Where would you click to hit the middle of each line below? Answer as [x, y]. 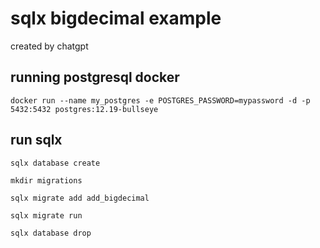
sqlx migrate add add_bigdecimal [80, 198]
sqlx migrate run [46, 215]
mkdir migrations [46, 180]
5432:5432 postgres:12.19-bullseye [84, 109]
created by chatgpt [49, 46]
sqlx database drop [51, 233]
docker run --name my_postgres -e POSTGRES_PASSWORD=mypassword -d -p [160, 100]
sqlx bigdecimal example [116, 18]
